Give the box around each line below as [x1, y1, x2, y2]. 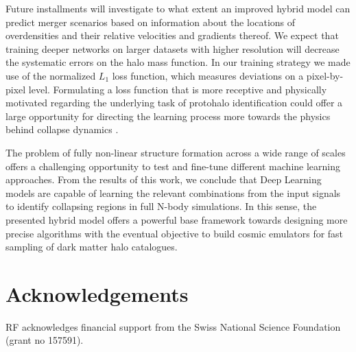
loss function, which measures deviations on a [112, 68, 304, 82]
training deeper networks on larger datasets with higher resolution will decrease [5, 41, 340, 56]
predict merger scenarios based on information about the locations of [5, 14, 296, 29]
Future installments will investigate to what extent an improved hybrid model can [5, 1, 351, 15]
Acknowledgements [5, 279, 189, 307]
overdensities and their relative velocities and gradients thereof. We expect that [5, 28, 339, 43]
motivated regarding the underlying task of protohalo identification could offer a [5, 95, 343, 110]
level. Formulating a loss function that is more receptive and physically [28, 82, 327, 96]
